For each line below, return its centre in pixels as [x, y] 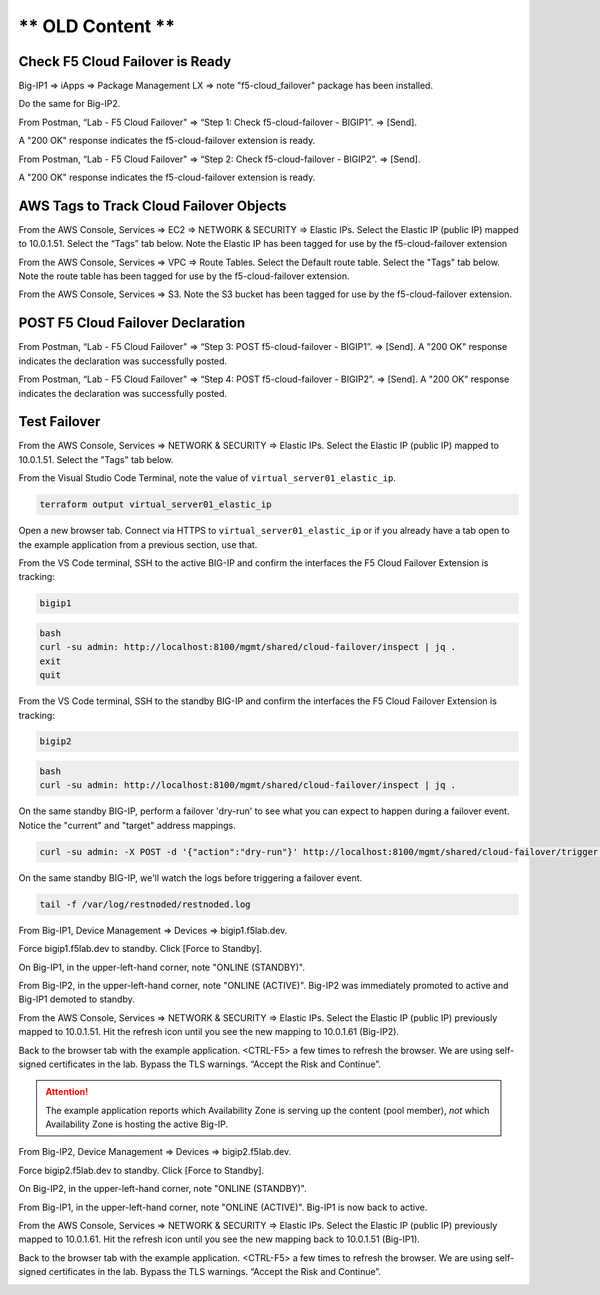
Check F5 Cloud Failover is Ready [125, 61]
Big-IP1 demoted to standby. [76, 999]
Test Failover [59, 421]
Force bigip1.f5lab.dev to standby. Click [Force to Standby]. [140, 949]
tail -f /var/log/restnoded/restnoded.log [145, 904]
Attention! [67, 1092]
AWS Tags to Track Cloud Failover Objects [152, 205]
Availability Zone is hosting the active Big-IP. [137, 1124]
